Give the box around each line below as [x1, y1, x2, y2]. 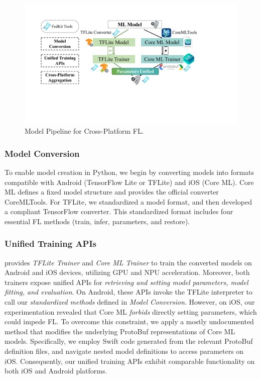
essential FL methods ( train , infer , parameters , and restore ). [5, 216, 190, 226]
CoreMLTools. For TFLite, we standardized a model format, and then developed [5, 196, 252, 207]
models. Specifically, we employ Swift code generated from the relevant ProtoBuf [5, 336, 253, 346]
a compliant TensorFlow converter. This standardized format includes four [5, 206, 233, 217]
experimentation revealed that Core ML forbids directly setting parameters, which [5, 306, 257, 317]
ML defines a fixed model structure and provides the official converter [5, 186, 219, 197]
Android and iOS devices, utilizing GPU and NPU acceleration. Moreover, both [5, 267, 250, 277]
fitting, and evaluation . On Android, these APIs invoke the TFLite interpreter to [5, 287, 252, 297]
